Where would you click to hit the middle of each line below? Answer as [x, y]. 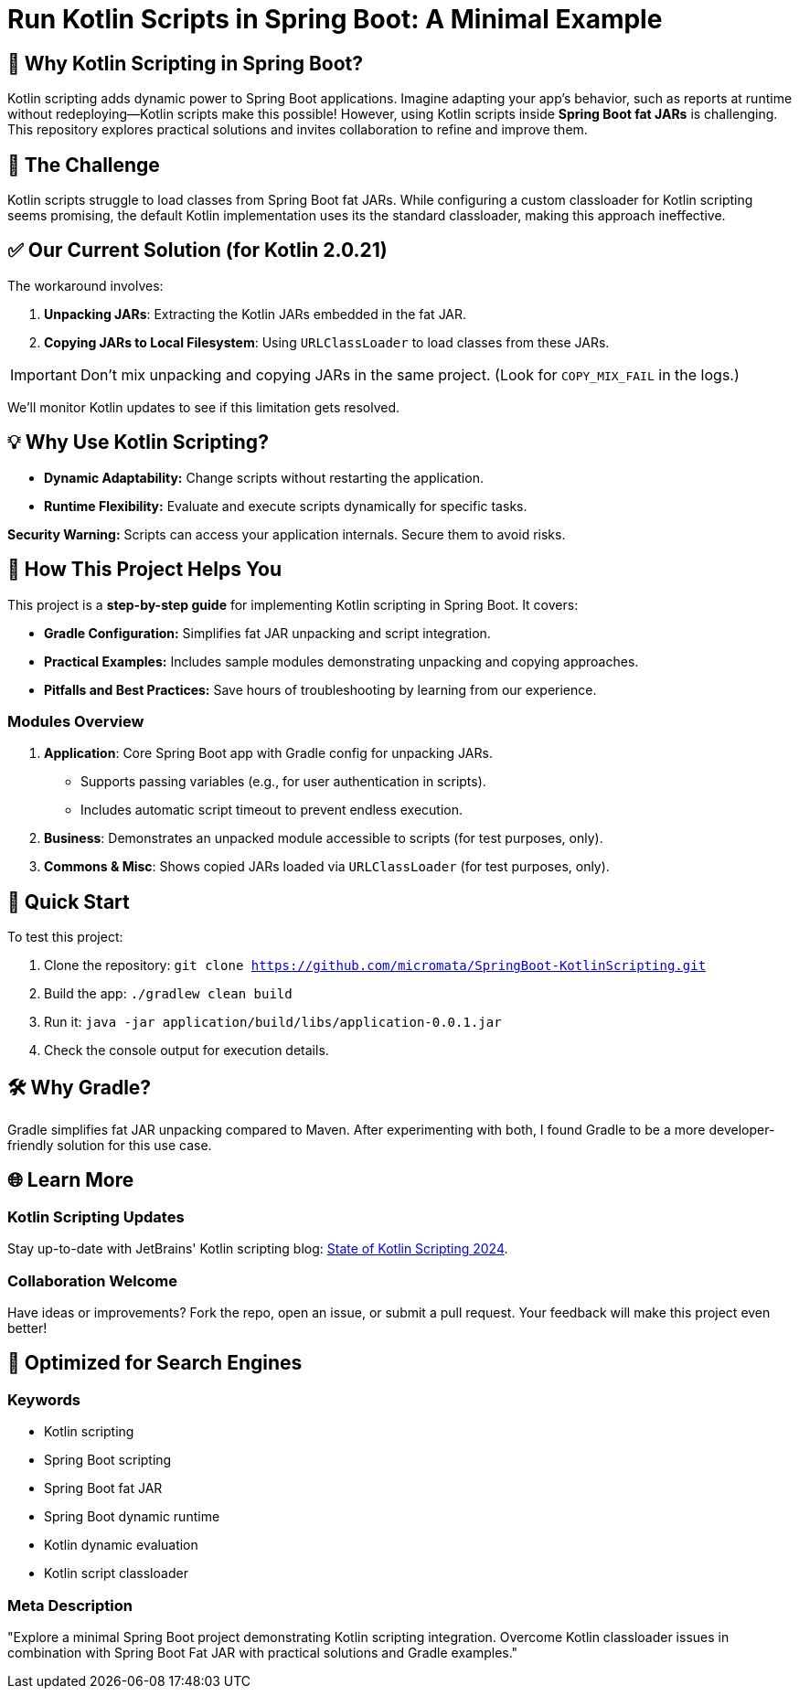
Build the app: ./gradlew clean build [168, 994]
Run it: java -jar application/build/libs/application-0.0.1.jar [273, 1022]
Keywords [44, 1399]
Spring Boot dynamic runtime [132, 1517]
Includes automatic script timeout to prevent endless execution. [272, 810]
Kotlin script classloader [116, 1573]
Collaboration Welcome [92, 1280]
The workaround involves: [85, 285]
